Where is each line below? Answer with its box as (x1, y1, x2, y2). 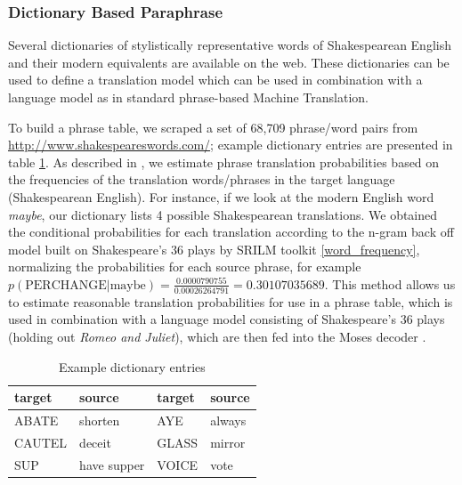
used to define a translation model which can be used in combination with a (8, 70, 423, 89)
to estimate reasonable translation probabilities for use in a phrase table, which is (8, 292, 453, 311)
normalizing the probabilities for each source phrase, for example (8, 257, 361, 276)
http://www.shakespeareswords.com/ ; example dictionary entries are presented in (8, 135, 453, 154)
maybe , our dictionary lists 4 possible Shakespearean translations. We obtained (8, 205, 438, 223)
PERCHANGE (25, 279, 107, 292)
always (210, 410, 247, 429)
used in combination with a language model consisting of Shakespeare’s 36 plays (8, 310, 445, 328)
